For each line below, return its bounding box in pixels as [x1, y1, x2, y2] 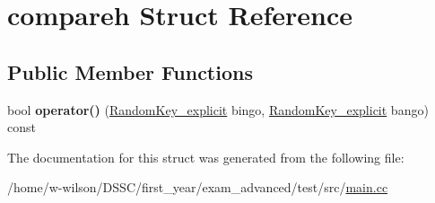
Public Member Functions [7, 57, 253, 85]
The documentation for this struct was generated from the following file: [7, 147, 405, 166]
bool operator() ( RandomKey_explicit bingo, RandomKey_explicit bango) [7, 100, 429, 119]
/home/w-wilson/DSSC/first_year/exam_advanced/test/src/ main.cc [7, 178, 388, 197]
